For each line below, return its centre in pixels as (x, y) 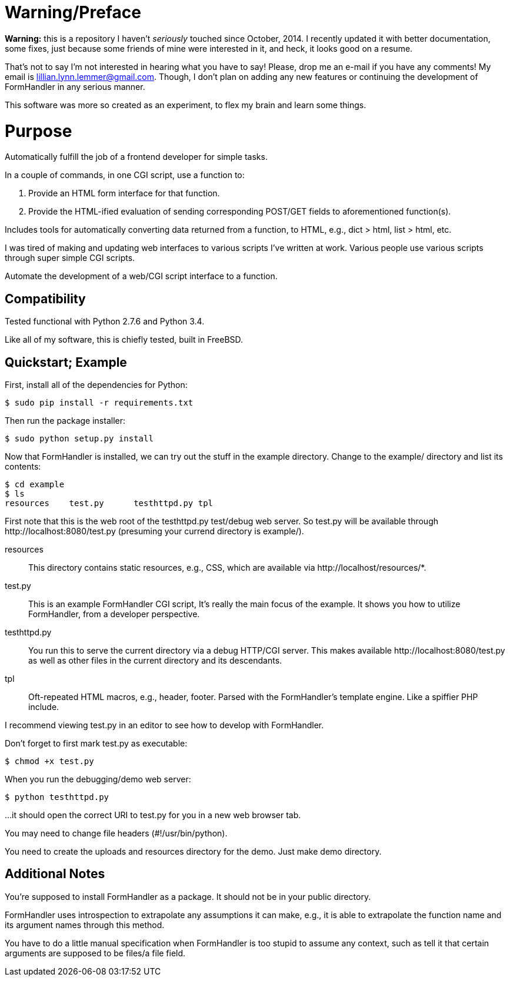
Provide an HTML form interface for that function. (124, 193)
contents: (23, 466)
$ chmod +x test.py (49, 761)
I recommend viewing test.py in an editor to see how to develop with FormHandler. (164, 725)
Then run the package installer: (65, 420)
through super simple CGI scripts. (70, 258)
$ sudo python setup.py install (79, 438)
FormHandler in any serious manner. (75, 86)
